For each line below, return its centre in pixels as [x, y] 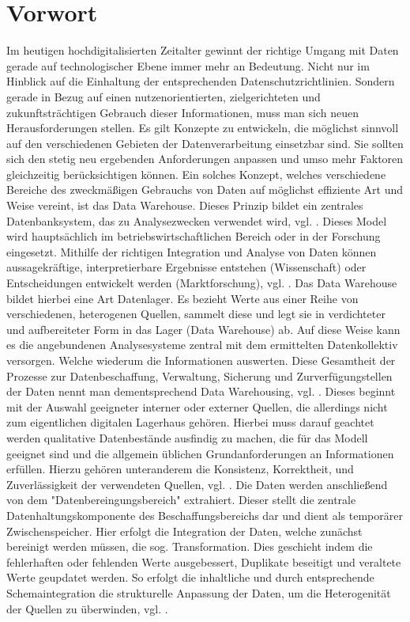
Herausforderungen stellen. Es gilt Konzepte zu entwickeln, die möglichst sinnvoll [203, 128]
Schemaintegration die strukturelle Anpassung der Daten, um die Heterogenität [199, 592]
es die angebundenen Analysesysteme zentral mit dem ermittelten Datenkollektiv [202, 345]
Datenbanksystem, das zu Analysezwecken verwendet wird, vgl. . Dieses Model [197, 220]
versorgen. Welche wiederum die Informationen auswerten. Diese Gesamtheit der [201, 360]
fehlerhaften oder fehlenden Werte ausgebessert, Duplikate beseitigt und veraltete [204, 561]
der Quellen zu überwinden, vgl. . [87, 608]
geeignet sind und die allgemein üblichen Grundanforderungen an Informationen [200, 453]
